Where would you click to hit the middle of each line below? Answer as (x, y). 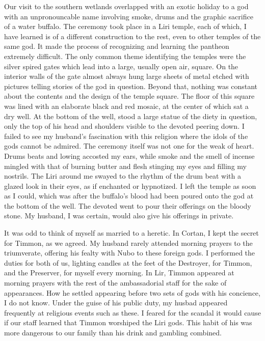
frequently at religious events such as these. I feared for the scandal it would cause (132, 312)
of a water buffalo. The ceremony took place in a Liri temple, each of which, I (125, 26)
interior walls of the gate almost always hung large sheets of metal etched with (127, 76)
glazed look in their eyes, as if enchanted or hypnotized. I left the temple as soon (130, 186)
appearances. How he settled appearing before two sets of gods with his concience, (132, 292)
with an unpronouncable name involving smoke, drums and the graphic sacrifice (129, 16)
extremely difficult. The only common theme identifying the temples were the (125, 56)
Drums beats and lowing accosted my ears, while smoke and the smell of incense (129, 155)
